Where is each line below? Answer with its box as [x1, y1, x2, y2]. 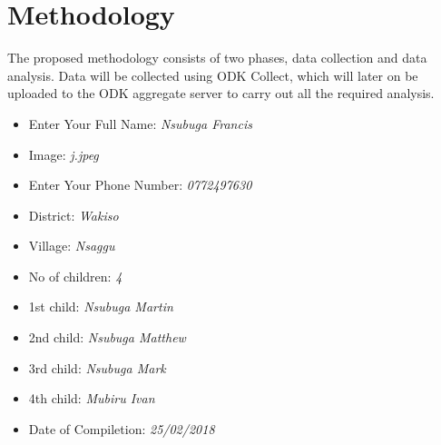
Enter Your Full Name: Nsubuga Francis [28, 114, 252, 133]
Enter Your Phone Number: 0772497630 [28, 175, 252, 194]
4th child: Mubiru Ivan [28, 389, 155, 408]
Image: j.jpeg [28, 144, 99, 163]
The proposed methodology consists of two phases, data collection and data [7, 48, 427, 67]
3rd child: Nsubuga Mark [28, 358, 166, 377]
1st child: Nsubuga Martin [28, 297, 173, 316]
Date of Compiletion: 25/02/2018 [28, 419, 215, 438]
